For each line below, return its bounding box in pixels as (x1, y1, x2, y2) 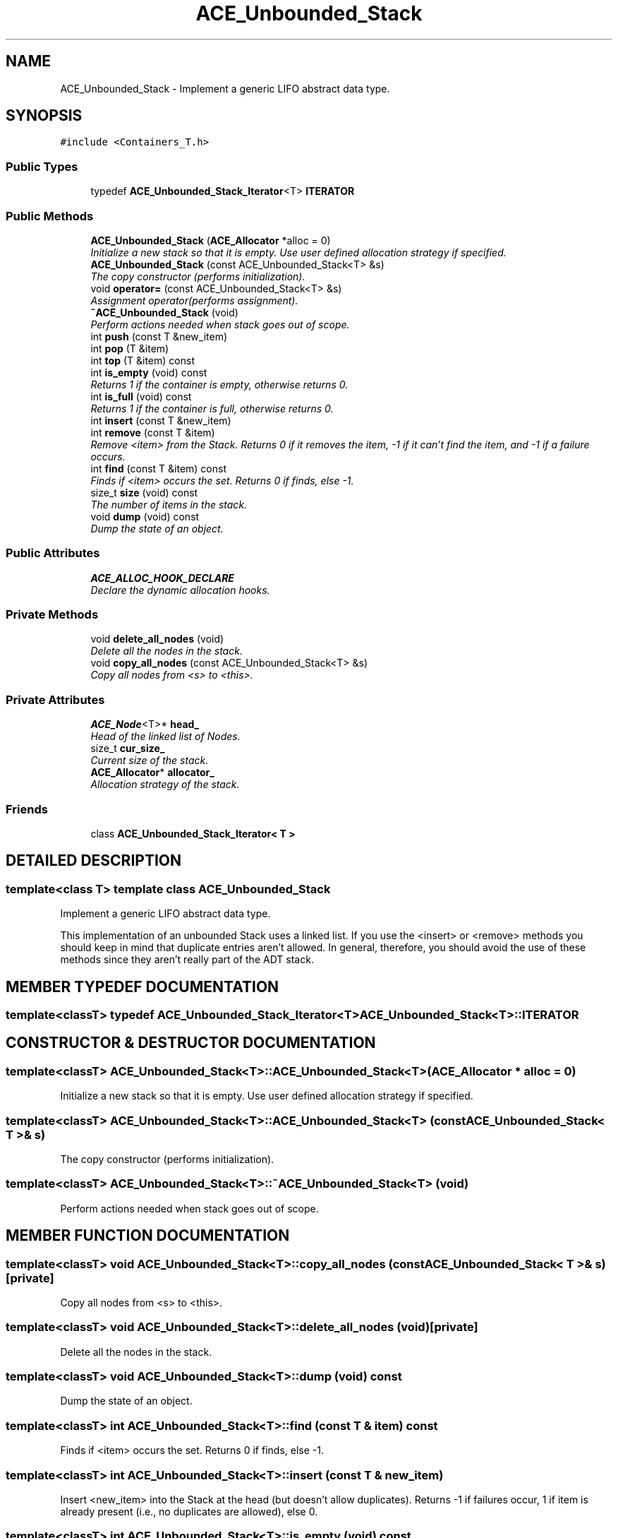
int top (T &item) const (90, 354, 195, 366)
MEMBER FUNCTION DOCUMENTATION (6, 1227, 290, 1245)
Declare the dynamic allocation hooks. (90, 583, 270, 596)
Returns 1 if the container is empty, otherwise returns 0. (90, 378, 349, 391)
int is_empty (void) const (90, 366, 207, 378)
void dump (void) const (90, 510, 200, 523)
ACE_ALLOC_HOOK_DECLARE (90, 571, 234, 584)
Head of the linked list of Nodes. (90, 730, 241, 743)
